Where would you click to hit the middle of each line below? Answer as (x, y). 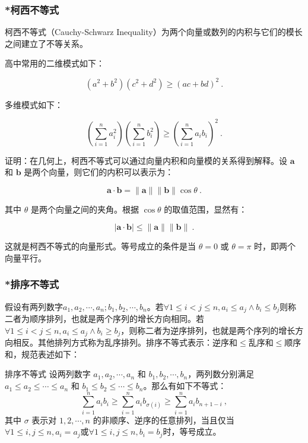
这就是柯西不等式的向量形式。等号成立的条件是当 (100, 246)
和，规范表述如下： (42, 354)
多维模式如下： (34, 104)
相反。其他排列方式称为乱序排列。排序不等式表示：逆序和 (125, 342)
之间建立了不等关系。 (46, 43)
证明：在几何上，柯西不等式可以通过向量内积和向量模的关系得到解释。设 (146, 160)
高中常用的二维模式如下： (55, 63)
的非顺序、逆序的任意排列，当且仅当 (163, 420)
